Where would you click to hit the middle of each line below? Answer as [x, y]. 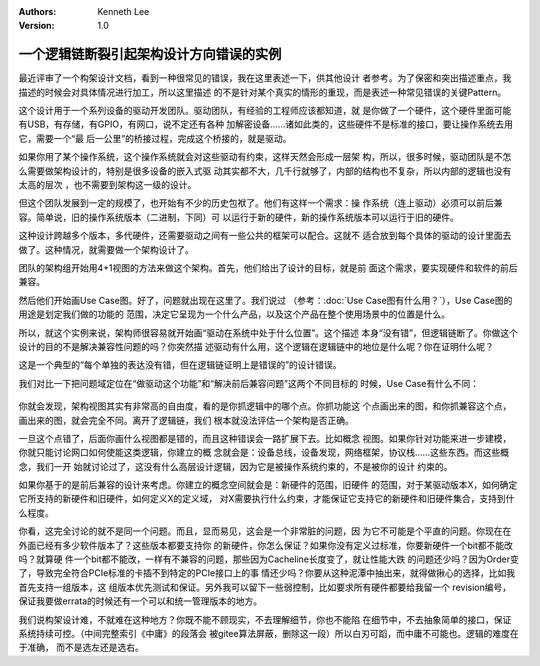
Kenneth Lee [123, 11]
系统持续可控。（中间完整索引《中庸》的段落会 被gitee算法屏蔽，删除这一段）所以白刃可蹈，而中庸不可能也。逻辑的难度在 [268, 633]
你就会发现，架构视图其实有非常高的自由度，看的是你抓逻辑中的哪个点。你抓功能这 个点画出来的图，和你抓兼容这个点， [265, 406]
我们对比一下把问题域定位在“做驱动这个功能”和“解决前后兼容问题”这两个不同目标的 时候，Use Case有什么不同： [249, 383]
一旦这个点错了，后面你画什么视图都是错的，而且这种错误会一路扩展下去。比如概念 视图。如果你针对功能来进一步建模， [265, 438]
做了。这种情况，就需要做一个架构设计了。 [106, 249]
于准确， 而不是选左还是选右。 [81, 647]
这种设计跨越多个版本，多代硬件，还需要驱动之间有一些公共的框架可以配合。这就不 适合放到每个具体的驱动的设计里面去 [265, 236]
